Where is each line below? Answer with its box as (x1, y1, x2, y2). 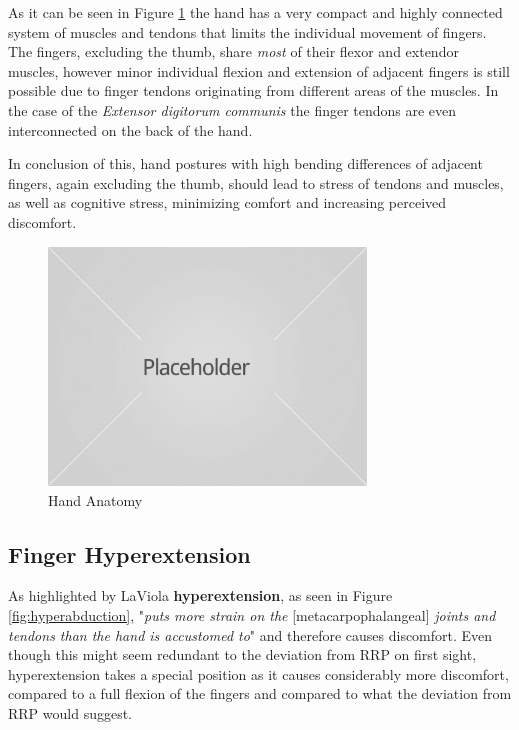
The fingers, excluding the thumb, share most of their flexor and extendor (8, 41, 459, 62)
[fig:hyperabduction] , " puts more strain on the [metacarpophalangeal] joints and (8, 605, 496, 626)
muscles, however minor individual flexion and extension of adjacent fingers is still (8, 60, 510, 81)
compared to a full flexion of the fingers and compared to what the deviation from (8, 683, 512, 704)
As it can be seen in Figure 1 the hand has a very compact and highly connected (8, 2, 503, 22)
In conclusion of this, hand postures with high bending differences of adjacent (8, 153, 483, 174)
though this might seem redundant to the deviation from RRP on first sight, (8, 644, 477, 665)
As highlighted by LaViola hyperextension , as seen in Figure (8, 585, 393, 606)
